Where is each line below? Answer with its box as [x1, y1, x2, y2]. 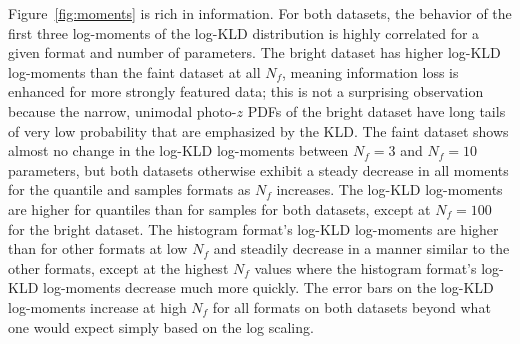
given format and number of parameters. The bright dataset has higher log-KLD [8, 42, 501, 63]
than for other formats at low [8, 238, 188, 259]
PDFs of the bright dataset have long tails [247, 100, 506, 121]
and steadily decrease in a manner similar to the [213, 238, 510, 259]
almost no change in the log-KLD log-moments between [8, 140, 349, 161]
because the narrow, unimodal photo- [8, 100, 237, 121]
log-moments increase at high [8, 296, 187, 317]
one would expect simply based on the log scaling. [8, 316, 314, 337]
